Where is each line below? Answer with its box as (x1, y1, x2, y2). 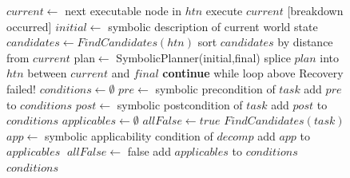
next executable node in (65, 2, 181, 18)
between (27, 65, 67, 81)
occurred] (6, 18, 52, 34)
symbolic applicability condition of (44, 127, 213, 144)
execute (205, 2, 243, 18)
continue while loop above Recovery (162, 65, 344, 81)
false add (127, 143, 171, 160)
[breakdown (287, 2, 344, 18)
